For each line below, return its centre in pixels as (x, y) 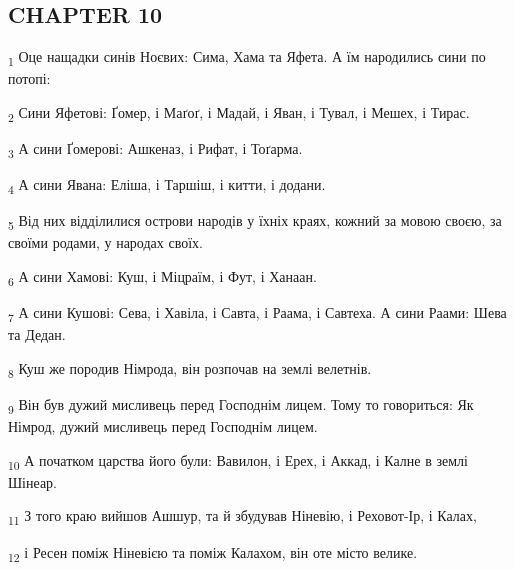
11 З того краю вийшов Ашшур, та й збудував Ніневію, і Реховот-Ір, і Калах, (242, 517)
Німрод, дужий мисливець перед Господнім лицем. (163, 426)
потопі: (29, 78)
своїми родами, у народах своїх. (105, 242)
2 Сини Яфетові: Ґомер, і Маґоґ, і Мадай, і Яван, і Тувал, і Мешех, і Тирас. (239, 113)
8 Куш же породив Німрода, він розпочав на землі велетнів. (190, 369)
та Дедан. (37, 334)
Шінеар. (32, 481)
